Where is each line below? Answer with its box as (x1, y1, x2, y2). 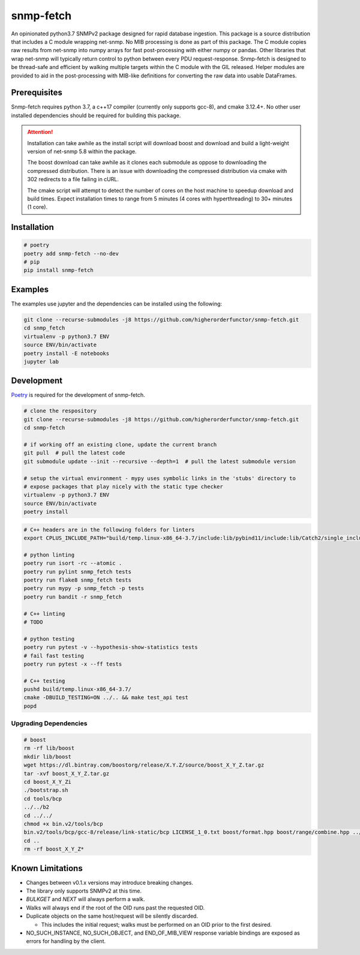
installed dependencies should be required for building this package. (11, 112, 181, 119)
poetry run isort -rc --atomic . (23, 560, 122, 567)
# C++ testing (23, 677, 65, 684)
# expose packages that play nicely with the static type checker (23, 483, 223, 490)
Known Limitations (11, 863, 83, 873)
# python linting (23, 551, 75, 558)
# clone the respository (23, 408, 97, 414)
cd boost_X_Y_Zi (23, 778, 72, 785)
